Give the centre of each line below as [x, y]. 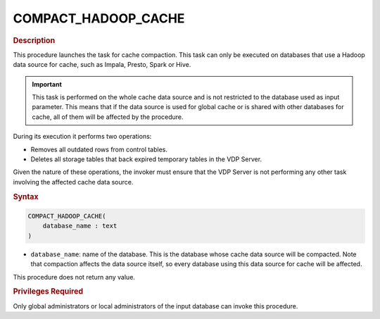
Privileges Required [48, 292]
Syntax [26, 196]
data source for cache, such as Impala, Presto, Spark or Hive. [102, 65]
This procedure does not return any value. [74, 277]
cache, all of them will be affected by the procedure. [108, 117]
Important [47, 84]
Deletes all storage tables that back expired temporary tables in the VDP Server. [146, 159]
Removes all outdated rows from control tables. [99, 149]
